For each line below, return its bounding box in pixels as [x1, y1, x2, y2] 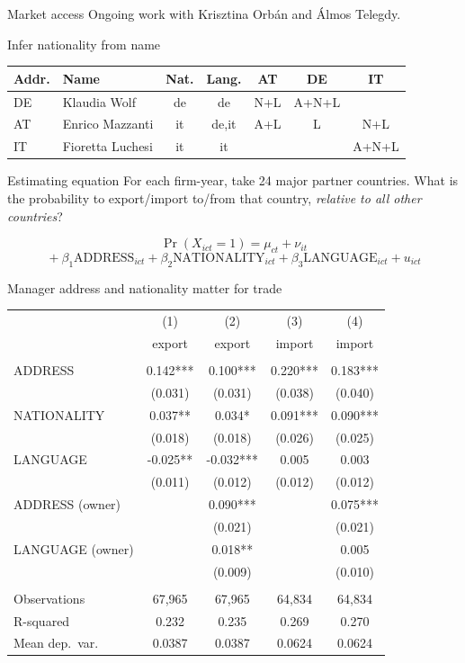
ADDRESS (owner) [13, 495, 121, 514]
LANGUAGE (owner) [13, 539, 134, 558]
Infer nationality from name [7, 34, 161, 53]
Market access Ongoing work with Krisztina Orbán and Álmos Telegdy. [7, 4, 401, 22]
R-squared [13, 611, 70, 630]
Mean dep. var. [13, 633, 99, 652]
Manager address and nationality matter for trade [7, 278, 282, 297]
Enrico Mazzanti [62, 114, 154, 133]
